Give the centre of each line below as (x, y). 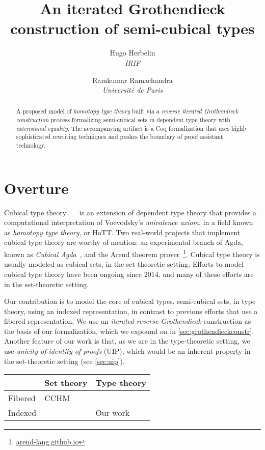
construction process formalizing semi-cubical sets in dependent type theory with (123, 120)
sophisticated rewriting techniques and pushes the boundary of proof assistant (120, 137)
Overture (36, 188)
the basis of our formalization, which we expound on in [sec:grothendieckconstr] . (129, 331)
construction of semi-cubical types (132, 28)
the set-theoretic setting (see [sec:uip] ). (64, 361)
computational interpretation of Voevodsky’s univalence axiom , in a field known (129, 222)
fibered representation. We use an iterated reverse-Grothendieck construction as (128, 321)
